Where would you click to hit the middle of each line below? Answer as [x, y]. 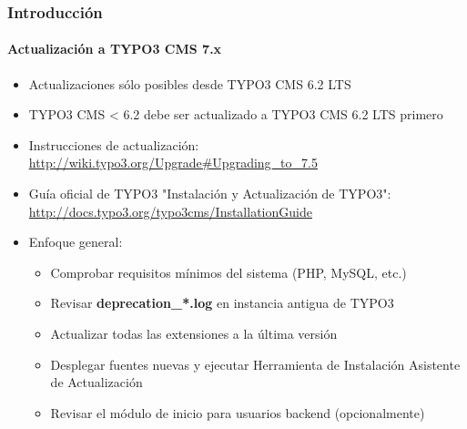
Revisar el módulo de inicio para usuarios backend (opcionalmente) [238, 412]
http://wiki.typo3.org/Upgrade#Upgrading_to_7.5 [173, 163]
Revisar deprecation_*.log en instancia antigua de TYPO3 [222, 303]
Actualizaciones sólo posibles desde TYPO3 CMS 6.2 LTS [190, 83]
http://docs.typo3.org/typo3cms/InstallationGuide [170, 211]
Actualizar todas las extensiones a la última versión [194, 333]
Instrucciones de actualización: [114, 144]
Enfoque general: [76, 242]
